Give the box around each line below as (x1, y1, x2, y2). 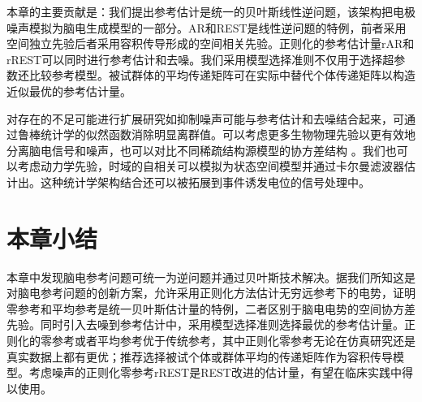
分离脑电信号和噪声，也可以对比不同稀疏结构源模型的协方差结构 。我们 (6, 141, 385, 158)
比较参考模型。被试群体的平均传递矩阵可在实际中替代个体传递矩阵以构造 (28, 67, 416, 84)
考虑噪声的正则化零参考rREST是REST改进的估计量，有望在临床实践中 (28, 364, 402, 381)
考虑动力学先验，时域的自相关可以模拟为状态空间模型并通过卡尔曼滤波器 (17, 158, 404, 175)
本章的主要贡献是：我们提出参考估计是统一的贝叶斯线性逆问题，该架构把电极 (6, 3, 416, 19)
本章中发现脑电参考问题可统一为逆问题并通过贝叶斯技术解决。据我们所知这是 (6, 268, 416, 285)
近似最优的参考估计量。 (6, 82, 131, 99)
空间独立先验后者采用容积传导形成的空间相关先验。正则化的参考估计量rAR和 (6, 35, 415, 52)
